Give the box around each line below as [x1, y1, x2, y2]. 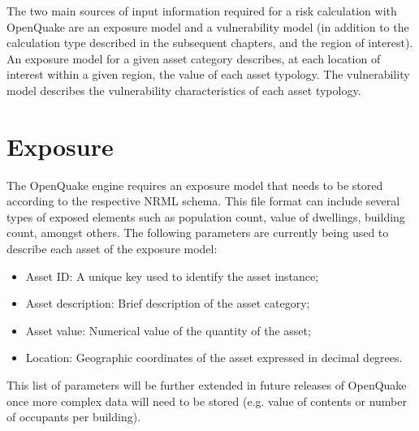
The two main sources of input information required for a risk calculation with [6, 2, 397, 19]
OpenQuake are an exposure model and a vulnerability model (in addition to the [6, 18, 409, 35]
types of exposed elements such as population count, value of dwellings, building [6, 208, 405, 225]
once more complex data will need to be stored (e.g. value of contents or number [6, 392, 407, 409]
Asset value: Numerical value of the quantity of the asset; [25, 321, 311, 338]
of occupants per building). [6, 408, 141, 425]
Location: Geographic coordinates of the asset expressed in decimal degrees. [25, 349, 403, 366]
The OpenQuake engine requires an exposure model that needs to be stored [6, 176, 383, 193]
